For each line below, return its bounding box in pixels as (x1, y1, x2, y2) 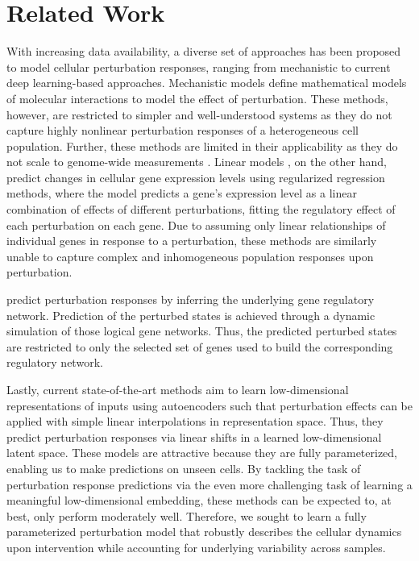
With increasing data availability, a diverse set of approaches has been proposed (6, 43, 401, 60)
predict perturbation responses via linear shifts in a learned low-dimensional (6, 428, 382, 445)
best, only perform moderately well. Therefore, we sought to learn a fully (6, 507, 367, 524)
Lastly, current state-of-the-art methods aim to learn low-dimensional (6, 381, 349, 397)
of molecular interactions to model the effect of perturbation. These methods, (6, 89, 388, 106)
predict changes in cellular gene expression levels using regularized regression (6, 168, 385, 185)
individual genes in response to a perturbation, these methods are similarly (6, 232, 377, 249)
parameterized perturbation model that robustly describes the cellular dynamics (6, 523, 402, 540)
